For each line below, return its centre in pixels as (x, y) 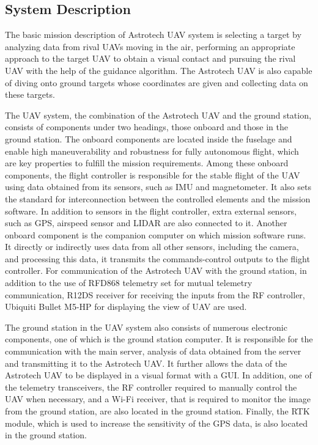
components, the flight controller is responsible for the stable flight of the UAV (153, 175)
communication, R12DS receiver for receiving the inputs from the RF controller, (155, 294)
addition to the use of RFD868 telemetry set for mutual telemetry (129, 283)
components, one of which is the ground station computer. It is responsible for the (159, 339)
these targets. (30, 94)
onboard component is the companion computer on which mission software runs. (156, 234)
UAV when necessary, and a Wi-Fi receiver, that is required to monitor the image (158, 399)
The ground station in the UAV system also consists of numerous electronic (146, 327)
